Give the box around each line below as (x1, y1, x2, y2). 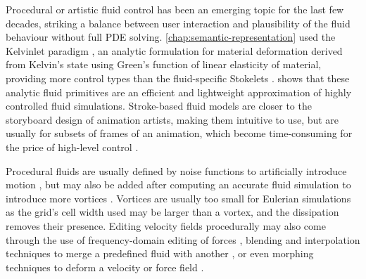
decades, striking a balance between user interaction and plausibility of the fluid (6, 15, 351, 30)
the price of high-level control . (6, 139, 139, 154)
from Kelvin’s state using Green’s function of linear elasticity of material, (6, 57, 322, 72)
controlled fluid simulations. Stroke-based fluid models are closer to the (6, 98, 312, 113)
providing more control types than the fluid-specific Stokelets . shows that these (6, 70, 350, 85)
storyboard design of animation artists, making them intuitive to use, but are (6, 112, 339, 126)
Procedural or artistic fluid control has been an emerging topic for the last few (6, 2, 344, 16)
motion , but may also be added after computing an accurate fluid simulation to (6, 177, 351, 192)
